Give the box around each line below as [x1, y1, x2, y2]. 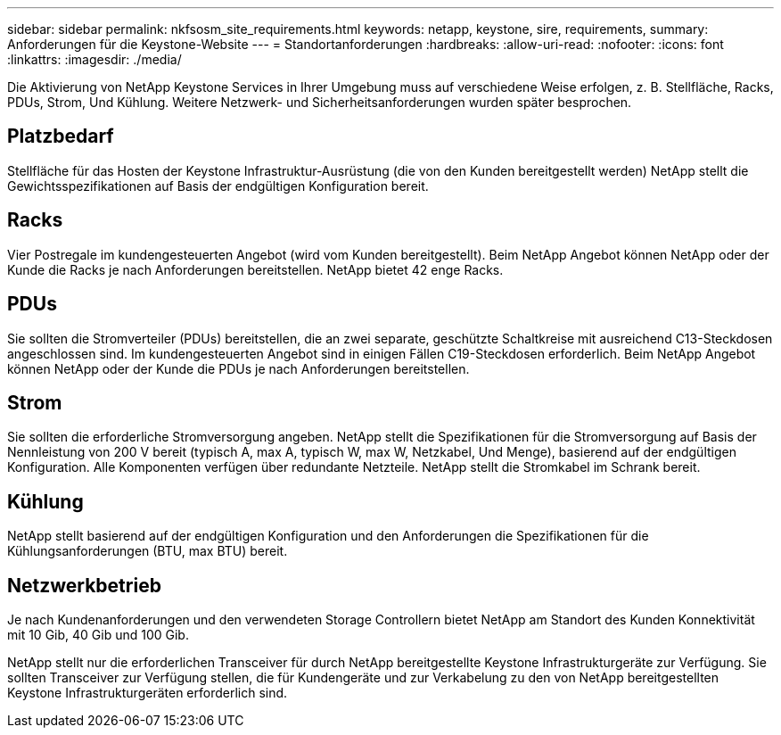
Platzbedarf [7, 125, 114, 148]
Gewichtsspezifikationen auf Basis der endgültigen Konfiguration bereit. [7, 178, 429, 194]
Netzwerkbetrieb [7, 574, 161, 597]
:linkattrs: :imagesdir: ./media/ [7, 52, 182, 67]
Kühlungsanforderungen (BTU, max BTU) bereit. [7, 543, 288, 559]
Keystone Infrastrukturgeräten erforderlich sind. [7, 685, 288, 701]
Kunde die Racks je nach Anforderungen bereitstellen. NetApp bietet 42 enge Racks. [7, 261, 504, 277]
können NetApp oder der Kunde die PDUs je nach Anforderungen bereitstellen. [7, 360, 470, 376]
